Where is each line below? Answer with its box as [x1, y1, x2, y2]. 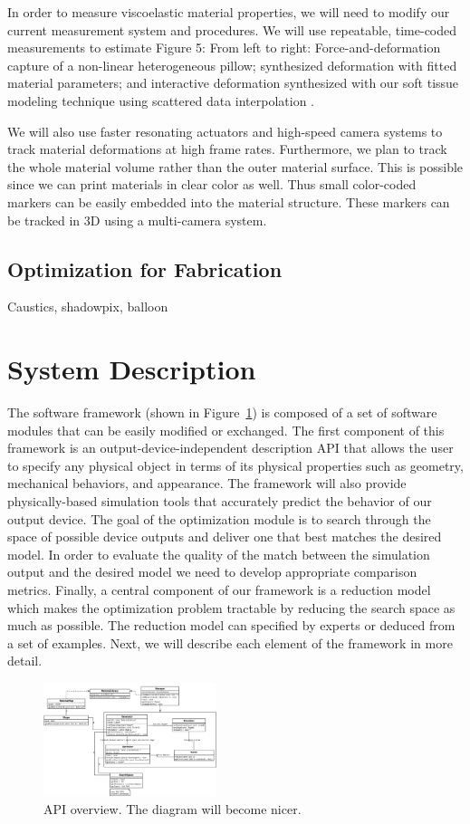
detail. [7, 651, 43, 670]
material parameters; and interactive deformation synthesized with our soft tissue [7, 73, 459, 92]
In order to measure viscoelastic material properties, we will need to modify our [7, 3, 450, 21]
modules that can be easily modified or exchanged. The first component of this [7, 420, 445, 439]
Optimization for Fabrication [7, 254, 283, 283]
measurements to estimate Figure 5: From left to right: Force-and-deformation [7, 38, 441, 57]
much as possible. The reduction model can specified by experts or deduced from [7, 616, 456, 635]
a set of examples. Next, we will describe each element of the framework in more [7, 633, 453, 652]
